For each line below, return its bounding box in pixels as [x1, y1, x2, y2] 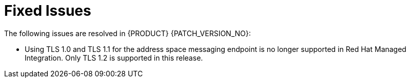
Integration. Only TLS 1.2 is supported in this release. [25, 53, 203, 62]
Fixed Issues [4, 2, 91, 19]
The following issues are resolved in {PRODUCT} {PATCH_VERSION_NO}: [4, 29, 251, 38]
